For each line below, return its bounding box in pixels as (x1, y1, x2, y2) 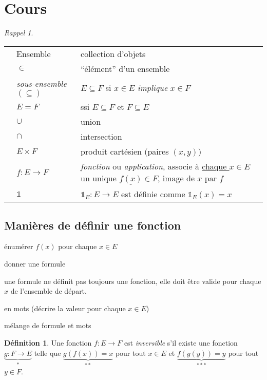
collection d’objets (81, 47, 146, 60)
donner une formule (4, 258, 66, 269)
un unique (81, 172, 117, 184)
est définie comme (121, 188, 185, 200)
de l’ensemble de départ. (10, 286, 87, 296)
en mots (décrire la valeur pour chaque (4, 302, 126, 313)
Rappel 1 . (4, 27, 33, 38)
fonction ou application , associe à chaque (81, 160, 227, 172)
